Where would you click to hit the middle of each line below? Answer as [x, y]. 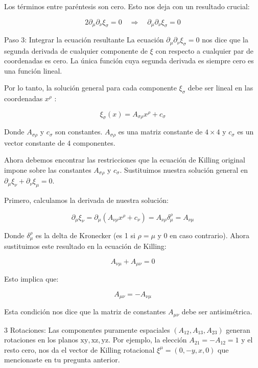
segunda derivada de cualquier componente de [76, 50]
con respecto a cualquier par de [204, 50]
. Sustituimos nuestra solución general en [184, 169]
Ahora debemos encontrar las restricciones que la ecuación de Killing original [125, 160]
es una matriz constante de [160, 132]
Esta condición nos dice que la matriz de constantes [85, 312]
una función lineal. [33, 70]
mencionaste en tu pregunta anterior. [62, 360]
